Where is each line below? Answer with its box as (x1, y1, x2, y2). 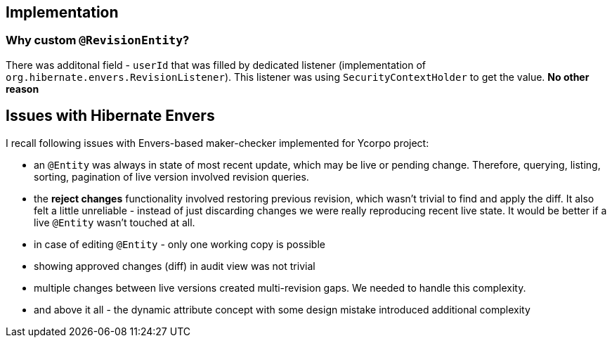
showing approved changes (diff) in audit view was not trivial (34, 259, 315, 272)
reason (6, 82, 39, 95)
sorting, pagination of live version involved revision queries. (34, 170, 309, 183)
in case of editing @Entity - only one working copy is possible (34, 238, 325, 250)
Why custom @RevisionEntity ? (6, 33, 190, 48)
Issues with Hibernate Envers (6, 107, 215, 125)
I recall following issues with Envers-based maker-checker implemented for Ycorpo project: (6, 136, 429, 149)
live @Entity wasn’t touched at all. (34, 216, 195, 228)
